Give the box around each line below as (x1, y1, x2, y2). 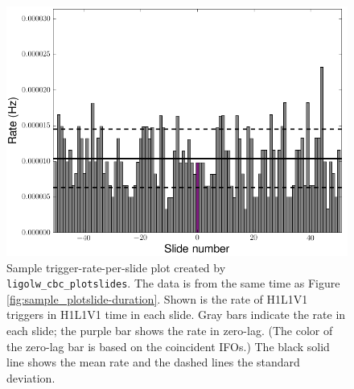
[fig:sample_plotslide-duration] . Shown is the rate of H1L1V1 (6, 290, 308, 307)
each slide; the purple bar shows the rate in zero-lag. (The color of (6, 322, 333, 339)
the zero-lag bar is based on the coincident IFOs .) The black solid (6, 337, 330, 354)
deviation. (6, 369, 56, 386)
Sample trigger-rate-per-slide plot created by (6, 259, 226, 275)
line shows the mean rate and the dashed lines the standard (6, 354, 300, 370)
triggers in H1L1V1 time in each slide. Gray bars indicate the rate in (6, 306, 346, 323)
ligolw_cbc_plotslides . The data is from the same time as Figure (6, 275, 340, 292)
